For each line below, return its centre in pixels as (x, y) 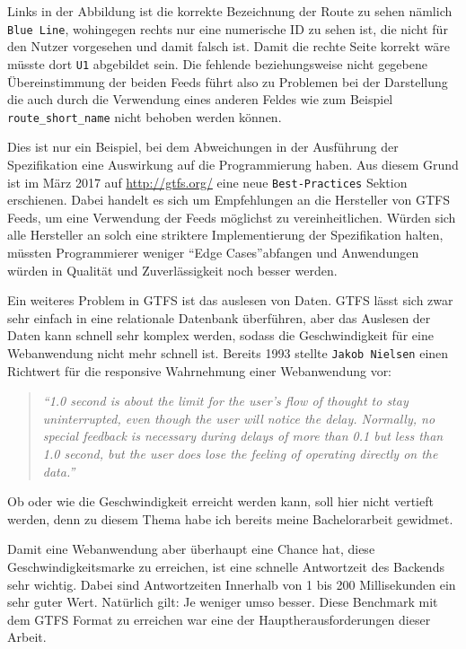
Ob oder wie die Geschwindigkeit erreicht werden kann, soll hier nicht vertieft (220, 501)
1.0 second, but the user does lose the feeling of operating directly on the (240, 453)
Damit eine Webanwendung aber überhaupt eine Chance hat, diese (191, 549)
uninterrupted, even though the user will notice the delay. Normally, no (239, 418)
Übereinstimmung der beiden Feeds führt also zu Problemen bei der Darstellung (228, 81)
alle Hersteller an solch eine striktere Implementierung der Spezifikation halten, (225, 235)
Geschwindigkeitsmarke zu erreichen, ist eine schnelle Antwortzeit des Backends (226, 566)
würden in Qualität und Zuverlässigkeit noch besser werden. (172, 270)
